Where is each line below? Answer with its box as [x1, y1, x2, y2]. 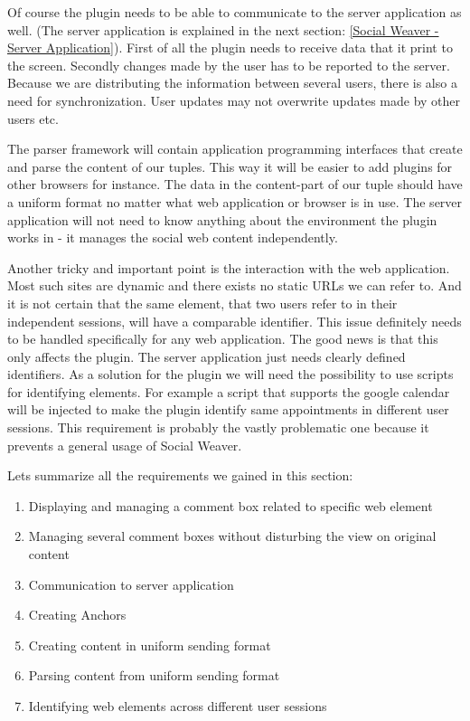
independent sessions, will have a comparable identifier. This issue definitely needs [7, 311, 462, 330]
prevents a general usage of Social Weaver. [7, 435, 242, 454]
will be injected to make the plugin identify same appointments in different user [7, 400, 449, 419]
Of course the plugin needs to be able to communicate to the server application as [7, 3, 462, 21]
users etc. [7, 109, 59, 128]
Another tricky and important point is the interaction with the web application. [7, 258, 450, 277]
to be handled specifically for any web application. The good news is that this [7, 329, 438, 348]
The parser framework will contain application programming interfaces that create [7, 139, 463, 158]
